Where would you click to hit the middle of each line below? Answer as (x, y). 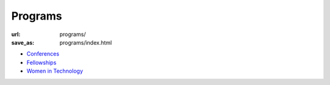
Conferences (43, 54)
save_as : (23, 42)
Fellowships (42, 62)
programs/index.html (86, 42)
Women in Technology (55, 71)
